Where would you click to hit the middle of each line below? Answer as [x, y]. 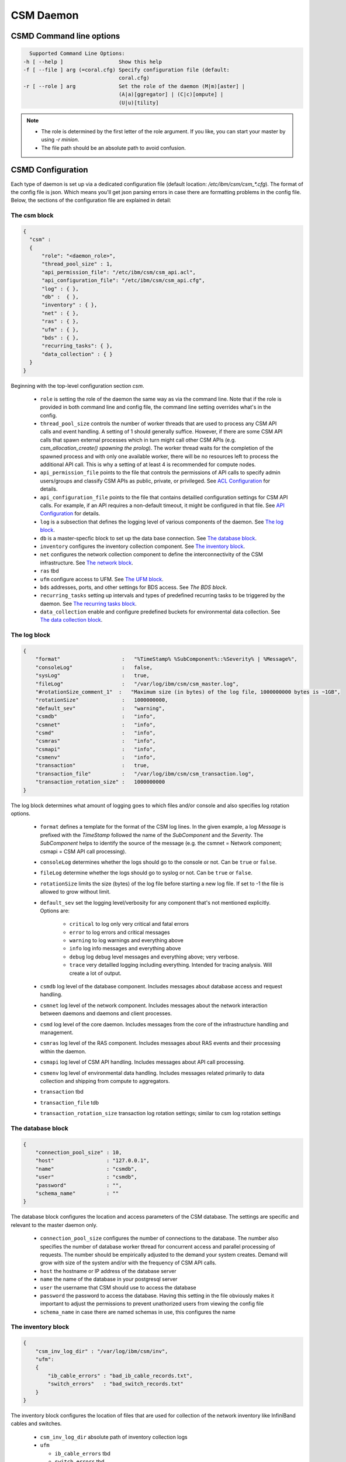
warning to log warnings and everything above [126, 940]
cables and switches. [36, 1423]
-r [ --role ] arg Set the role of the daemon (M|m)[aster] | [134, 86]
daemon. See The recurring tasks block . [88, 604]
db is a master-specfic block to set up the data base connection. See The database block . [148, 538]
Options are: [55, 911]
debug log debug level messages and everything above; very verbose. [154, 957]
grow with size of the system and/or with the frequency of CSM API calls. [128, 1263]
